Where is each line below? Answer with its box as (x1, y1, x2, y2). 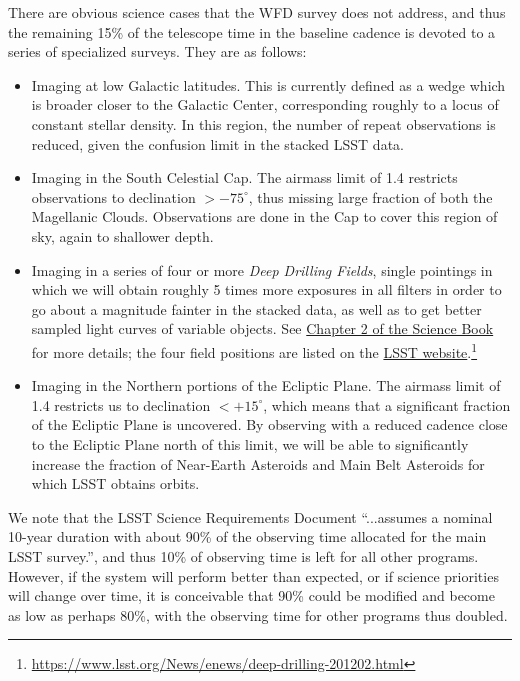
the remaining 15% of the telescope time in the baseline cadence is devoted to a (8, 21, 496, 42)
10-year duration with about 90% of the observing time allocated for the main (8, 526, 487, 547)
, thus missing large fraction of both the (248, 186, 493, 207)
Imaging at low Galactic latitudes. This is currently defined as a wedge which (31, 74, 506, 95)
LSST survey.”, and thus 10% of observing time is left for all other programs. (8, 545, 479, 566)
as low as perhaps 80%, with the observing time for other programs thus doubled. (8, 604, 508, 625)
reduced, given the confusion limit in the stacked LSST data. (31, 133, 404, 154)
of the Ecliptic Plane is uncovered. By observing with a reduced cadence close (31, 414, 508, 435)
